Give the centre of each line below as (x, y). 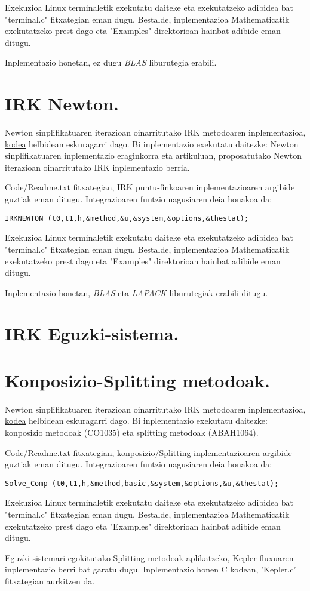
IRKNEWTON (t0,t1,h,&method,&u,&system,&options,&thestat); (127, 218)
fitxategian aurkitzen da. (50, 581)
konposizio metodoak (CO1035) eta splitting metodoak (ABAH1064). (132, 432)
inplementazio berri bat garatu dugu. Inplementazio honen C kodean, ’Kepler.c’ (151, 569)
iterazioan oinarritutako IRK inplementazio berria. (97, 167)
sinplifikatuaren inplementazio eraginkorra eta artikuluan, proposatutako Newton (154, 156)
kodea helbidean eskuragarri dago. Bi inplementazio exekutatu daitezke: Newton (152, 144)
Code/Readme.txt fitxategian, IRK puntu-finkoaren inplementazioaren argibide (150, 187)
